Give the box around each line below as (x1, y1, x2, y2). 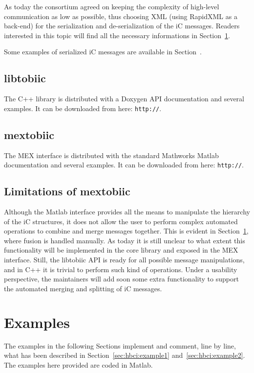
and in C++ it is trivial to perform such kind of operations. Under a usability (4, 264, 237, 274)
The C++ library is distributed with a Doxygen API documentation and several (4, 93, 244, 104)
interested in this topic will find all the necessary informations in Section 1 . (4, 30, 230, 40)
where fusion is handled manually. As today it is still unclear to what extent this (4, 235, 245, 245)
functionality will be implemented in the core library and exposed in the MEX (4, 245, 238, 255)
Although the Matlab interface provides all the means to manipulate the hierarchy (4, 207, 250, 217)
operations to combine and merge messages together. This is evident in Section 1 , (4, 226, 249, 236)
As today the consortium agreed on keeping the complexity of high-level (4, 1, 219, 11)
